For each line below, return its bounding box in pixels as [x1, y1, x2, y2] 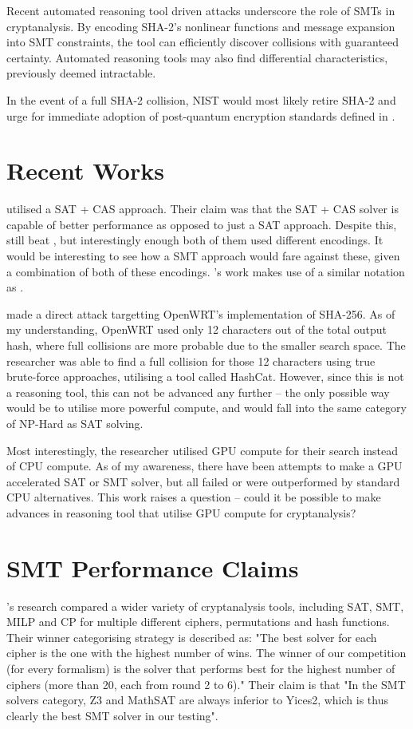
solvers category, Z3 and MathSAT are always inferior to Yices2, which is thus [6, 691, 388, 708]
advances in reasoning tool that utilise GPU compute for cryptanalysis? [6, 504, 356, 521]
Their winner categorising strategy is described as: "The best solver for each [6, 628, 377, 645]
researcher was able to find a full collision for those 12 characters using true [6, 352, 376, 369]
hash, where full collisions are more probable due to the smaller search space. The [6, 337, 406, 354]
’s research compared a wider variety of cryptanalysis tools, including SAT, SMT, [6, 597, 404, 614]
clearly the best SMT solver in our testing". [6, 707, 218, 723]
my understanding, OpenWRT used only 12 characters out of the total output [6, 321, 387, 338]
